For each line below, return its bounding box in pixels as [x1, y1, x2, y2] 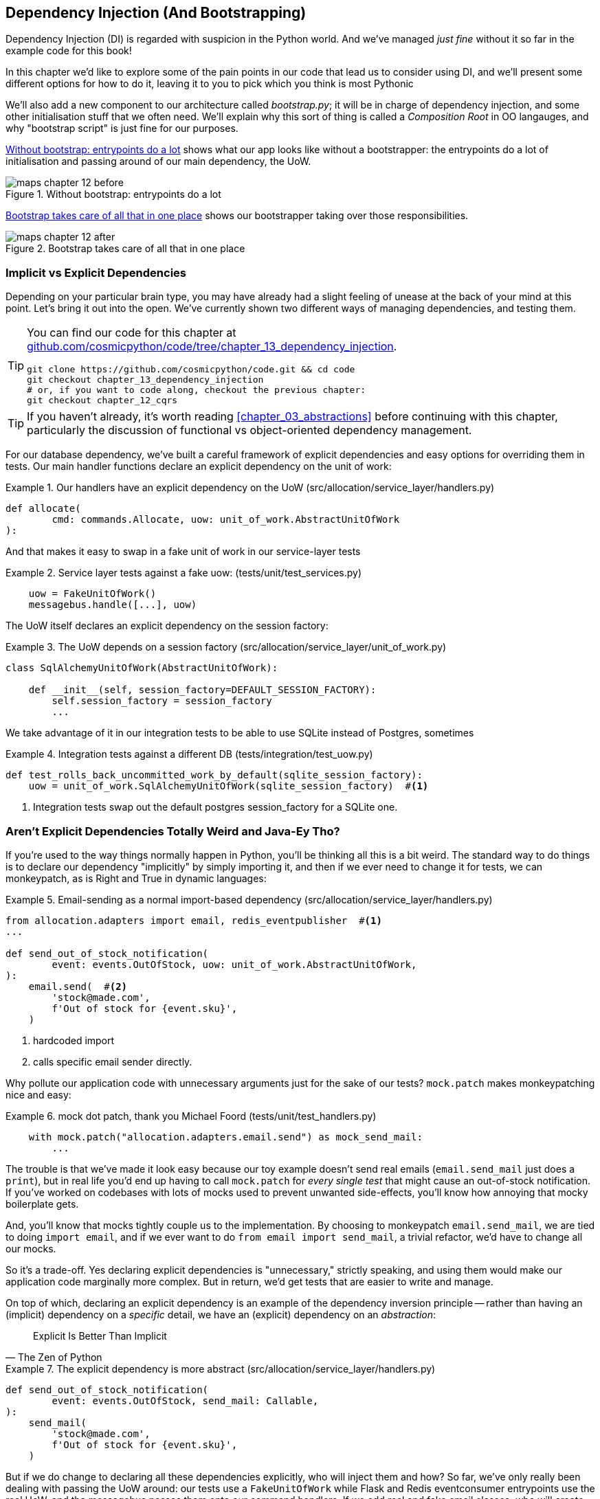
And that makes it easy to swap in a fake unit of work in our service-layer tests [5, 545, 361, 558]
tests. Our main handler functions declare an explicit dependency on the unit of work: [5, 460, 392, 473]
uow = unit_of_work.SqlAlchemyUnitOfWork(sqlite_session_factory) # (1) [28, 780, 429, 792]
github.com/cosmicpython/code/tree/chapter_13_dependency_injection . [27, 339, 397, 354]
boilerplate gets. [5, 1197, 79, 1210]
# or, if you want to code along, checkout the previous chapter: [27, 385, 366, 396]
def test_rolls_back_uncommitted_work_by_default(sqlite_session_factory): [5, 769, 423, 781]
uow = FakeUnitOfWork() [28, 588, 157, 600]
